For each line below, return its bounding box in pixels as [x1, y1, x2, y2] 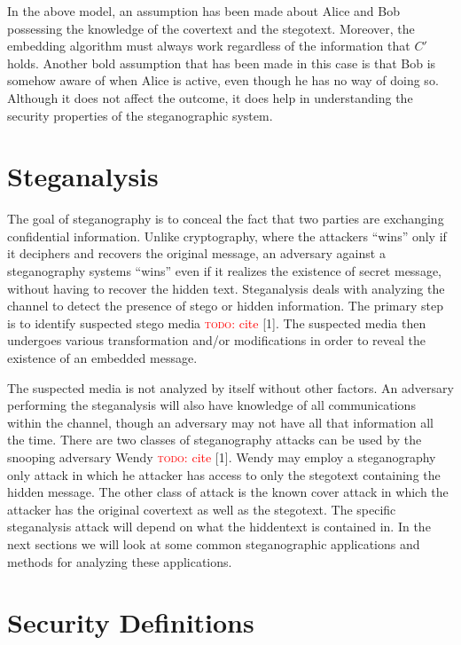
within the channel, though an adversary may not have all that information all [7, 413, 434, 431]
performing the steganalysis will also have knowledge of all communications [7, 396, 416, 414]
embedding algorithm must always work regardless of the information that [7, 36, 410, 55]
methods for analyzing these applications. [7, 552, 232, 570]
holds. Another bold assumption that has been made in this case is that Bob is [7, 53, 436, 72]
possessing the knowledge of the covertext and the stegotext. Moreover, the [7, 19, 415, 37]
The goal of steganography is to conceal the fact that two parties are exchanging [7, 209, 444, 228]
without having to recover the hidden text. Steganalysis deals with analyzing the [7, 279, 445, 297]
